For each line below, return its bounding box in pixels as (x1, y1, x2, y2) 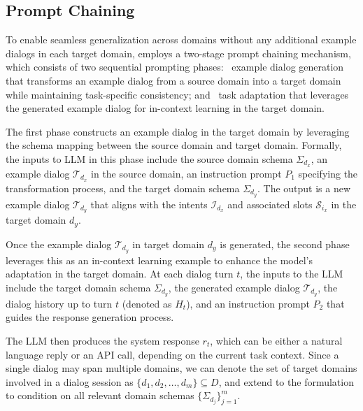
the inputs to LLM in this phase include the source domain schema (6, 151, 293, 166)
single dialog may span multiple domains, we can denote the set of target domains (6, 361, 357, 375)
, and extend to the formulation (218, 374, 354, 389)
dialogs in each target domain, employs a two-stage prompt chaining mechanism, (6, 45, 351, 60)
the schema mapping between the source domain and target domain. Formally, (6, 138, 342, 152)
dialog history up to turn (6, 296, 113, 310)
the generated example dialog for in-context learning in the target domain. (6, 101, 325, 115)
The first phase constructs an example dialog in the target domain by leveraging (6, 124, 350, 138)
